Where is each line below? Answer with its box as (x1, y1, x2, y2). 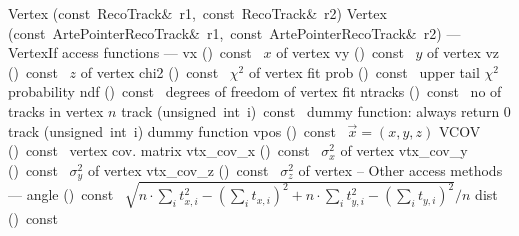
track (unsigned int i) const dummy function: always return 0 (121, 100, 511, 121)
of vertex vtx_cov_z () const (87, 159, 269, 180)
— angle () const (8, 184, 114, 205)
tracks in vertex (8, 100, 104, 121)
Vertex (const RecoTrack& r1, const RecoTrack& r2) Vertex (8, 3, 387, 23)
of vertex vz (427, 42, 500, 63)
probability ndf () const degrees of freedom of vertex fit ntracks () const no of (8, 81, 502, 102)
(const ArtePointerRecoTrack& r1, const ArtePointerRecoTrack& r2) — (8, 22, 461, 43)
